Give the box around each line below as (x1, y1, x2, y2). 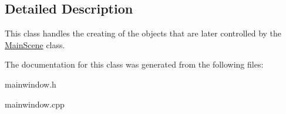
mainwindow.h (5, 78, 56, 90)
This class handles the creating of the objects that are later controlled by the (5, 27, 282, 39)
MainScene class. (5, 38, 65, 51)
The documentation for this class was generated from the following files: (5, 58, 264, 71)
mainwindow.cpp (5, 98, 65, 110)
